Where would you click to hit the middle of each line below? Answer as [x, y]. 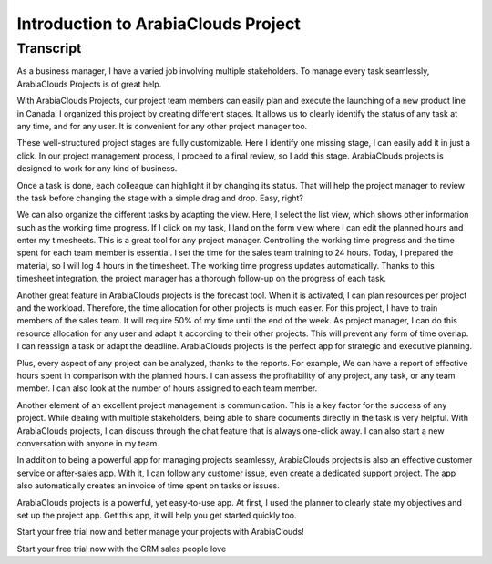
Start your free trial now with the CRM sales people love [122, 549]
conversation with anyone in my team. [88, 443]
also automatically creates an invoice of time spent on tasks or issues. [148, 486]
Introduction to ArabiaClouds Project [159, 24]
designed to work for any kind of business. [97, 169]
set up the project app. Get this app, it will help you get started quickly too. [157, 515]
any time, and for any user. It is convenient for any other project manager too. [162, 126]
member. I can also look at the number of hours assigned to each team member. [167, 388]
